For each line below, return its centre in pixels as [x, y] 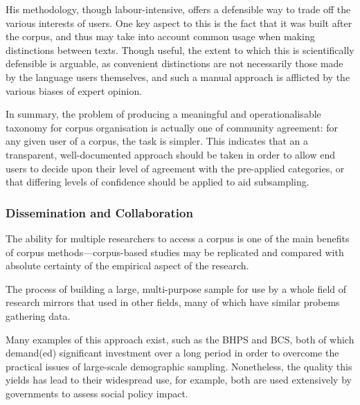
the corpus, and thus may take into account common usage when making [160, 36]
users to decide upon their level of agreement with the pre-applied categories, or [175, 168]
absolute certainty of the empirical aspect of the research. [127, 265]
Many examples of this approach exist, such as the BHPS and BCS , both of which [180, 339]
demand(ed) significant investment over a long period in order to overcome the [172, 353]
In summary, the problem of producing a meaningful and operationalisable [163, 114]
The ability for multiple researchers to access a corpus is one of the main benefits [178, 238]
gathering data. [38, 315]
